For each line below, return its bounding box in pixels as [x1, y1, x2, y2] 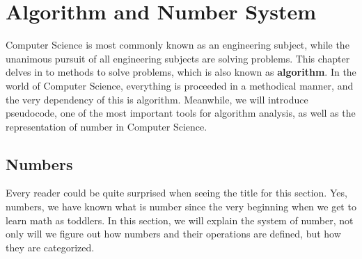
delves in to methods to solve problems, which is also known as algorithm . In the [6, 65, 356, 79]
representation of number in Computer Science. [6, 119, 207, 133]
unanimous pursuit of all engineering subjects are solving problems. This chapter [6, 51, 350, 65]
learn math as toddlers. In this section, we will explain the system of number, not [6, 212, 354, 227]
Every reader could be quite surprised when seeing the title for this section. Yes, [6, 185, 347, 200]
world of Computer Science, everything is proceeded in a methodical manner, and [6, 78, 354, 92]
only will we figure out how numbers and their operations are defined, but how [6, 226, 341, 241]
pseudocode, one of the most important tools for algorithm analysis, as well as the [6, 106, 356, 120]
